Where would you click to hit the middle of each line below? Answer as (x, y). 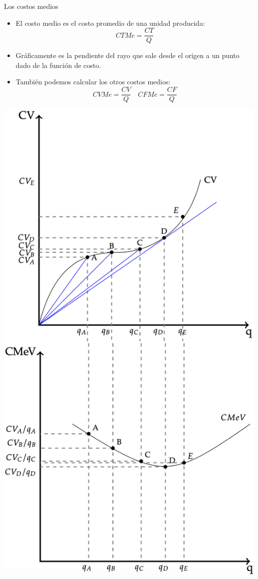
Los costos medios (31, 6)
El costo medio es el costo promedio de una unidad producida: (110, 23)
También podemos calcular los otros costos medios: (93, 82)
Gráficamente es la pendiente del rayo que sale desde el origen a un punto (128, 55)
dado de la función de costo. (58, 65)
